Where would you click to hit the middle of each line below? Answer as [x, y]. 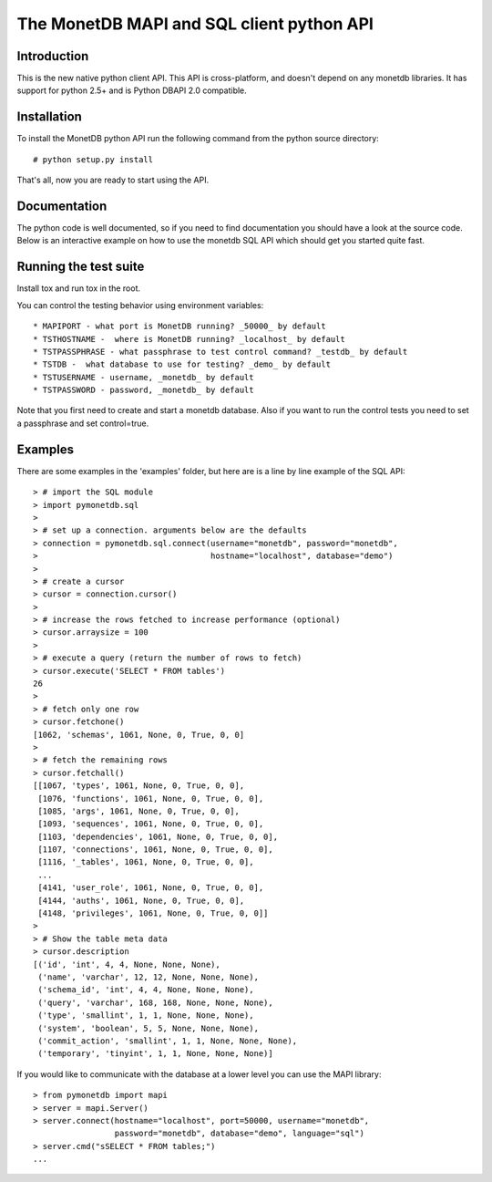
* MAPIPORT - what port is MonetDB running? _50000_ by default [180, 327]
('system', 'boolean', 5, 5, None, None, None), [149, 1028]
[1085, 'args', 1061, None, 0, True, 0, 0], [139, 811]
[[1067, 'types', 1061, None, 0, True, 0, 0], [139, 786]
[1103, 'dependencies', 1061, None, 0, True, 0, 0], [158, 836]
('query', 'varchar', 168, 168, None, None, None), [155, 1002]
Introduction [53, 56]
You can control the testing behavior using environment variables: [140, 305]
